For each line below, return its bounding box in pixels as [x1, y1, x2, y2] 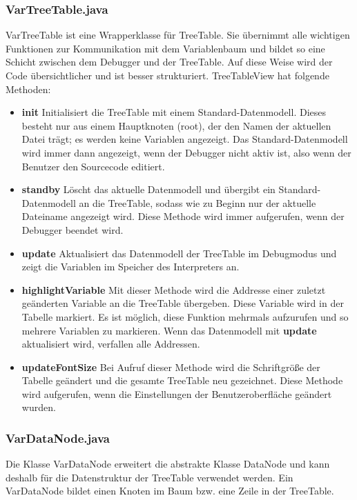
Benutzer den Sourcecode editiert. [21, 159, 165, 173]
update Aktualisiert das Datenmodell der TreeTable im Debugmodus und [21, 246, 337, 260]
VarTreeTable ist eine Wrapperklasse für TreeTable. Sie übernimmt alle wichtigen [6, 28, 350, 42]
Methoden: [6, 81, 51, 96]
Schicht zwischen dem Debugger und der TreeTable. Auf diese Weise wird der [6, 54, 333, 69]
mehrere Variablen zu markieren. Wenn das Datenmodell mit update [21, 323, 317, 337]
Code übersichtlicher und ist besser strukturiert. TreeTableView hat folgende [6, 68, 329, 82]
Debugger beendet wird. [21, 222, 124, 237]
